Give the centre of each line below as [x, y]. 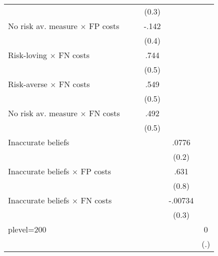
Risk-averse [28, 84]
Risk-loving [28, 55]
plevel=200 [27, 229]
